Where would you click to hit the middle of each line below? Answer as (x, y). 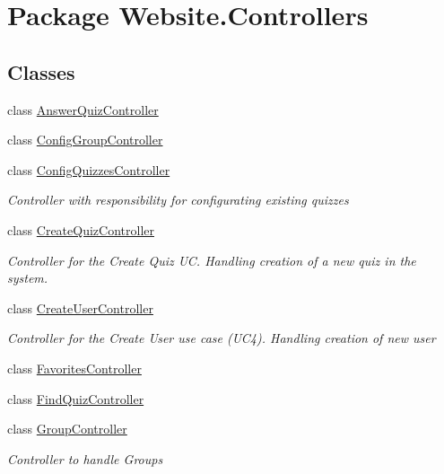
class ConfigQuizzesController (89, 169)
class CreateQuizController (81, 229)
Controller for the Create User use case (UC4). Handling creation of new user (222, 338)
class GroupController (67, 429)
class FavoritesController (74, 368)
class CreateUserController (80, 307)
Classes (41, 71)
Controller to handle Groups (85, 458)
